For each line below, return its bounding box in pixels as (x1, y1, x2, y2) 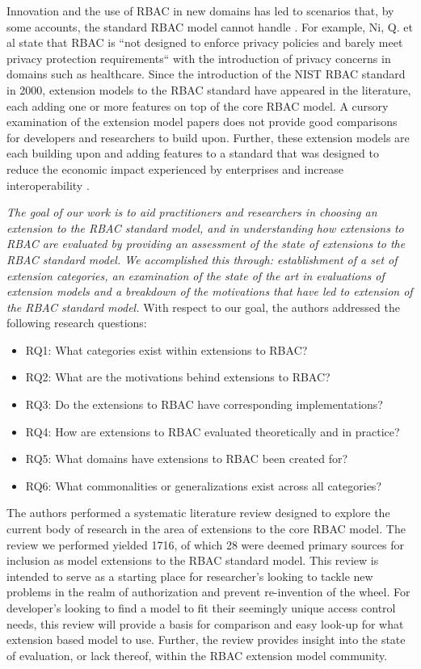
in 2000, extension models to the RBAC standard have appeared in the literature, (6, 81, 411, 98)
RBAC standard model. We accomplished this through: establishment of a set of (6, 250, 398, 267)
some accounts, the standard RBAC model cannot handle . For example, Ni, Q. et (6, 18, 413, 35)
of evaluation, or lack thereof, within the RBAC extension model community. (6, 646, 388, 663)
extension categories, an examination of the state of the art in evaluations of (6, 267, 385, 284)
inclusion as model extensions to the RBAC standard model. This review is (6, 552, 379, 569)
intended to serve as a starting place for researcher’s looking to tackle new (6, 567, 373, 584)
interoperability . (6, 176, 90, 193)
